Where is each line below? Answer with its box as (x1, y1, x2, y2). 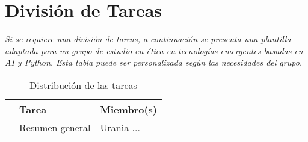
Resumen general (19, 120, 91, 134)
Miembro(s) (100, 102, 157, 116)
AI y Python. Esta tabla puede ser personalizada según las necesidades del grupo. (5, 56, 303, 69)
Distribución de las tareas (29, 78, 137, 92)
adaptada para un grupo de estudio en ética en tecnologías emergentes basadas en (5, 44, 303, 57)
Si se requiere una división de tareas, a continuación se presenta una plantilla (5, 32, 291, 45)
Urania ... (100, 120, 140, 134)
